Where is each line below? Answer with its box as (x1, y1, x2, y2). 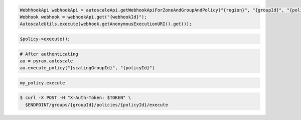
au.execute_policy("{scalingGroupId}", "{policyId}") (20, 65, 155, 71)
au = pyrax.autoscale (20, 58, 73, 64)
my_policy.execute (20, 80, 65, 85)
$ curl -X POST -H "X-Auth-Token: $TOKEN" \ (20, 95, 131, 100)
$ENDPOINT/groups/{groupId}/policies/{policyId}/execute (25, 102, 168, 107)
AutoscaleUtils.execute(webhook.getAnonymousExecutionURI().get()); (20, 21, 192, 27)
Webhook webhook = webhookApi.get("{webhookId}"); (20, 14, 147, 20)
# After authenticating (20, 51, 79, 57)
